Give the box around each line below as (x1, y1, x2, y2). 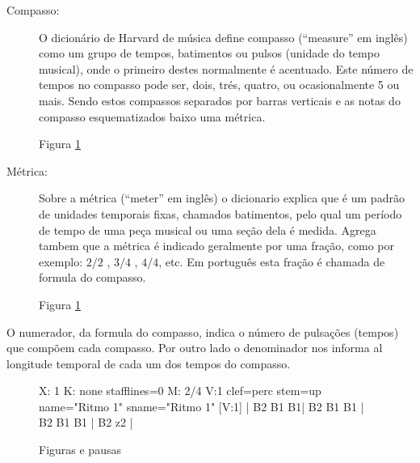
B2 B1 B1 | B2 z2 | (39, 414, 133, 431)
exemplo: (39, 253, 83, 270)
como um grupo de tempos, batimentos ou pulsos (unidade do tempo (39, 45, 380, 62)
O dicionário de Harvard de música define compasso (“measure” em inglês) (39, 28, 408, 45)
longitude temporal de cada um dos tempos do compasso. (6, 355, 291, 372)
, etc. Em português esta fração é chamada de (158, 253, 385, 270)
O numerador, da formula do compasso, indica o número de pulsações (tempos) (6, 323, 399, 340)
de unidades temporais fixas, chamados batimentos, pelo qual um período (39, 205, 402, 222)
